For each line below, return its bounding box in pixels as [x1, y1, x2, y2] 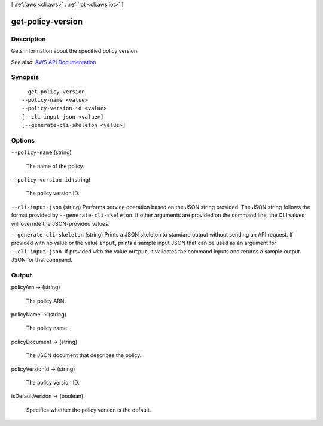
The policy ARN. [26, 297, 66, 304]
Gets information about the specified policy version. [11, 47, 139, 55]
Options [11, 136, 35, 144]
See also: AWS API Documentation [11, 58, 96, 65]
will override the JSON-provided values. [11, 220, 110, 227]
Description [11, 35, 46, 43]
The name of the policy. [26, 162, 85, 170]
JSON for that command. [11, 256, 73, 264]
